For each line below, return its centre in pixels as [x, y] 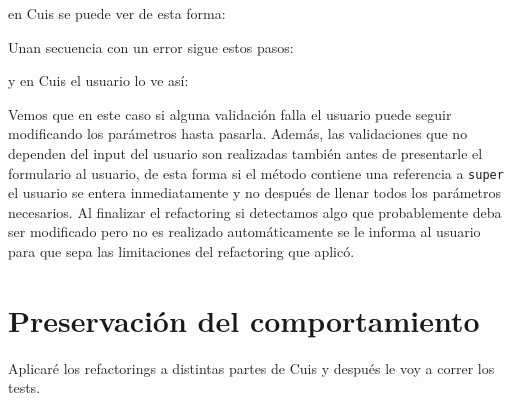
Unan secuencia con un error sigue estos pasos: [151, 46]
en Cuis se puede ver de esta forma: [117, 13]
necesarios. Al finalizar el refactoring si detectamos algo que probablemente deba [255, 211]
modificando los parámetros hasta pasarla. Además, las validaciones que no [238, 133]
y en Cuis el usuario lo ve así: [98, 80]
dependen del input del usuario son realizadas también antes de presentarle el [245, 152]
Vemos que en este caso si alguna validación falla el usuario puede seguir [230, 113]
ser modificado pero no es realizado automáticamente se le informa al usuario [244, 231]
